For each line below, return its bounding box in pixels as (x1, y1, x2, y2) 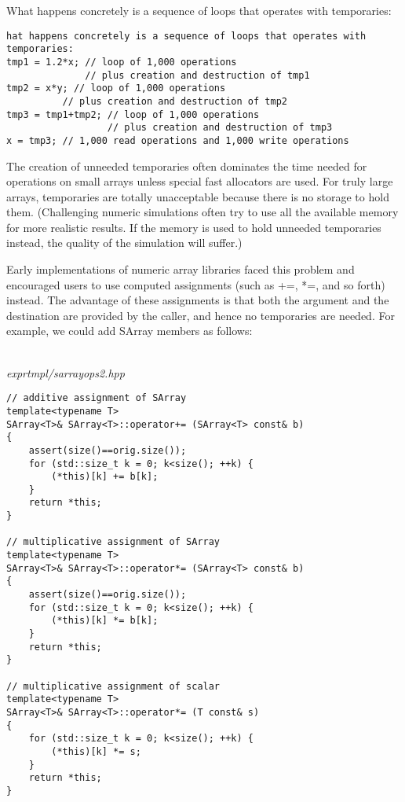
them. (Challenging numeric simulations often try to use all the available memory (6, 204, 399, 220)
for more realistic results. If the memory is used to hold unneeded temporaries (6, 219, 381, 235)
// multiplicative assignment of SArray (6, 536, 221, 548)
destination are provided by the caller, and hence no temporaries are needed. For (6, 307, 395, 323)
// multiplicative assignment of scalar (6, 680, 221, 692)
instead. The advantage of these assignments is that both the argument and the (6, 292, 389, 308)
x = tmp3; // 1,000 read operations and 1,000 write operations (6, 134, 349, 146)
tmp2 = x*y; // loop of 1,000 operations (6, 83, 226, 94)
